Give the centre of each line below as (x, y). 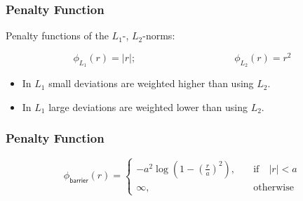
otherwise (274, 187)
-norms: (159, 35)
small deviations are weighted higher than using (151, 83)
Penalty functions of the (57, 35)
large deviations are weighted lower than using (148, 106)
